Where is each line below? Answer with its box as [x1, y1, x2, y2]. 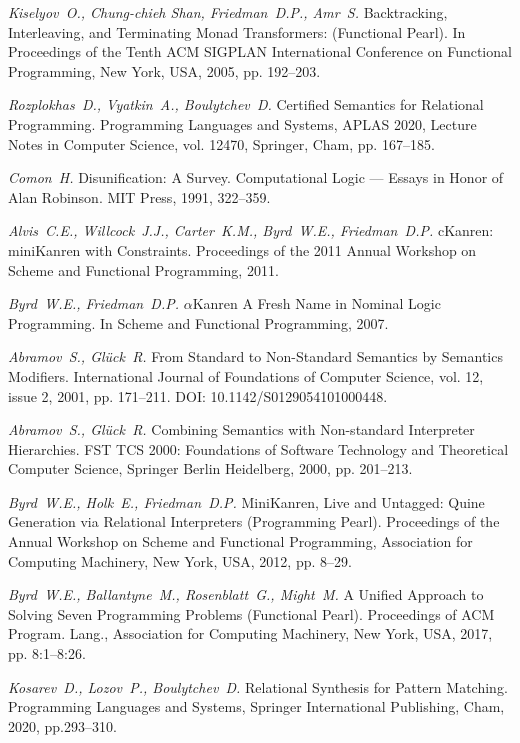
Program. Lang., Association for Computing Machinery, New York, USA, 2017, [8, 623, 493, 644]
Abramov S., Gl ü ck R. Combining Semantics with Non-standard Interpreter [8, 419, 475, 440]
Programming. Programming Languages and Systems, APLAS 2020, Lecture [8, 113, 477, 134]
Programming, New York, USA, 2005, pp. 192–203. [8, 60, 321, 81]
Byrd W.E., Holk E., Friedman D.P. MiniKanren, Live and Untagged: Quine [8, 491, 485, 512]
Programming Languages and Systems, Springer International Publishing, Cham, [8, 696, 505, 717]
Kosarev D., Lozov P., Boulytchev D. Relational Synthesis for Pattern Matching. [8, 676, 508, 697]
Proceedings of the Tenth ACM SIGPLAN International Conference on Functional [8, 41, 512, 62]
